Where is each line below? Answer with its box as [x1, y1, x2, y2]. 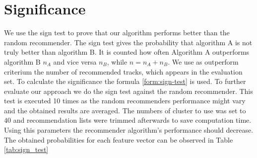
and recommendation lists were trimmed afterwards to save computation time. [13, 115, 252, 125]
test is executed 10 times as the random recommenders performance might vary [4, 95, 246, 106]
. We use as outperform [168, 56, 239, 67]
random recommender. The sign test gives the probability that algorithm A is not [4, 37, 253, 47]
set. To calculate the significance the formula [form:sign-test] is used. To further [4, 76, 246, 86]
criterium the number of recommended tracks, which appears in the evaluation [4, 66, 243, 77]
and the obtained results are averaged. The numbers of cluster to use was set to [4, 105, 246, 115]
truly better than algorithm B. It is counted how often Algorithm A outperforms [4, 47, 250, 57]
